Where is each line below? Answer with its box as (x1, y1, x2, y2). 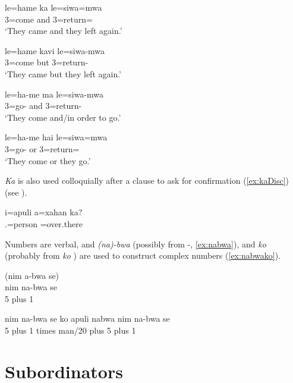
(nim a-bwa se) (5, 269, 59, 281)
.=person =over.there (5, 217, 83, 230)
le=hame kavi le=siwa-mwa (5, 44, 105, 56)
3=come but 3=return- (5, 56, 89, 68)
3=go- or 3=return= (5, 142, 80, 155)
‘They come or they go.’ (5, 154, 91, 167)
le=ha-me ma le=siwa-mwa (5, 87, 104, 100)
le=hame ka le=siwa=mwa (5, 1, 102, 13)
